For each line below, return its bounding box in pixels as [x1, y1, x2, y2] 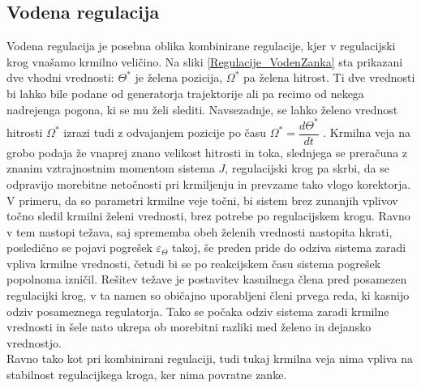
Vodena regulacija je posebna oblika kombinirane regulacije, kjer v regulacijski [6, 37, 396, 54]
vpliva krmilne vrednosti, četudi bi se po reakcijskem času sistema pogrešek [6, 254, 381, 271]
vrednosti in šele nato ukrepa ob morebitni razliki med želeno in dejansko [6, 318, 372, 335]
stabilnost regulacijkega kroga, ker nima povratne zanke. [6, 366, 287, 383]
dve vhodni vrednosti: [6, 69, 114, 86]
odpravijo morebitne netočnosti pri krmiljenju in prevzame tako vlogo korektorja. [6, 175, 411, 192]
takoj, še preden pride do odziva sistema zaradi [172, 239, 406, 256]
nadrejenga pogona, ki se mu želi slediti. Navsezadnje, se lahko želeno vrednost [6, 100, 398, 117]
